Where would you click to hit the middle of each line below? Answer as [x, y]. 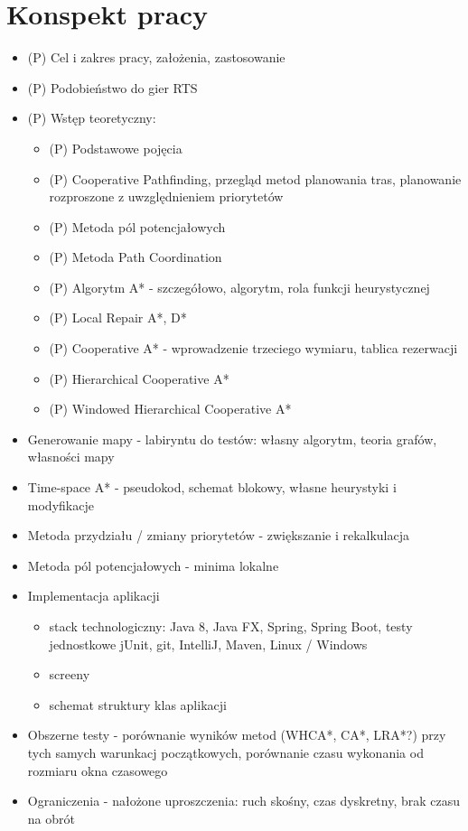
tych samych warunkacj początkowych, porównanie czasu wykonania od [225, 752]
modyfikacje [61, 504]
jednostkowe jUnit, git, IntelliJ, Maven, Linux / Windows [208, 644]
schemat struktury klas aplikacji [138, 704]
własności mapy [71, 457]
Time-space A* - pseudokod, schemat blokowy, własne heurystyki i [212, 487]
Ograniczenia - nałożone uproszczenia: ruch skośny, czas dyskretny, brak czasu [244, 801]
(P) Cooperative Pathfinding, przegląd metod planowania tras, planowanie [255, 178]
